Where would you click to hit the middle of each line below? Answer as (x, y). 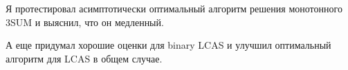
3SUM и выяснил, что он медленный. (85, 22)
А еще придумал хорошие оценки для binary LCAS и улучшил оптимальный (168, 45)
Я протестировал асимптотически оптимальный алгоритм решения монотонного (174, 8)
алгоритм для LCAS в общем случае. (84, 58)
